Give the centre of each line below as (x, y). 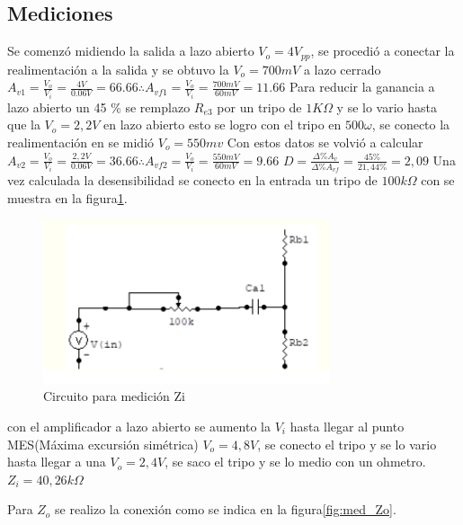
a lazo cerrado (342, 69)
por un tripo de (259, 107)
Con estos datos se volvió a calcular (325, 142)
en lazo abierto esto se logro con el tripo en (223, 125)
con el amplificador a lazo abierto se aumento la (139, 426)
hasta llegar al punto (347, 426)
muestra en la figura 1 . (67, 197)
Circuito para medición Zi (114, 396)
